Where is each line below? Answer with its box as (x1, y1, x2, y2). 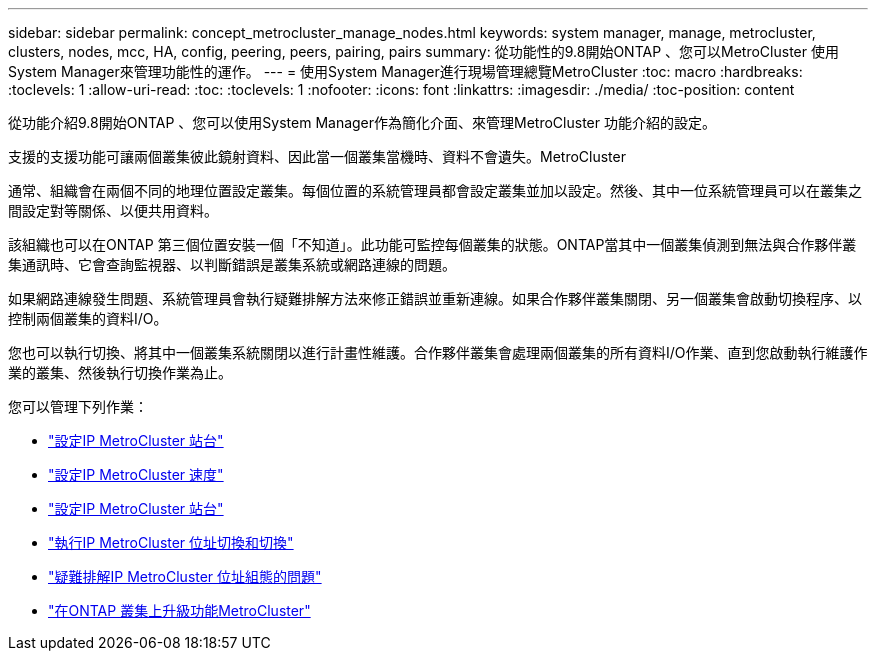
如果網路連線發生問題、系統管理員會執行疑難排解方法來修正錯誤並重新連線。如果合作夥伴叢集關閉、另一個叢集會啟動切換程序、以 (8, 290, 862, 307)
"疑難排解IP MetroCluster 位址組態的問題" (48, 568, 322, 585)
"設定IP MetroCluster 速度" (48, 466, 224, 483)
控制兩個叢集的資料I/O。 (8, 310, 168, 327)
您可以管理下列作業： (8, 398, 148, 415)
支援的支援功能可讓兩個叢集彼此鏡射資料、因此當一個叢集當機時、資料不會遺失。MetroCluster (8, 148, 626, 165)
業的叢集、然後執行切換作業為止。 (8, 364, 232, 381)
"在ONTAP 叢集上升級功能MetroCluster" (48, 602, 311, 619)
